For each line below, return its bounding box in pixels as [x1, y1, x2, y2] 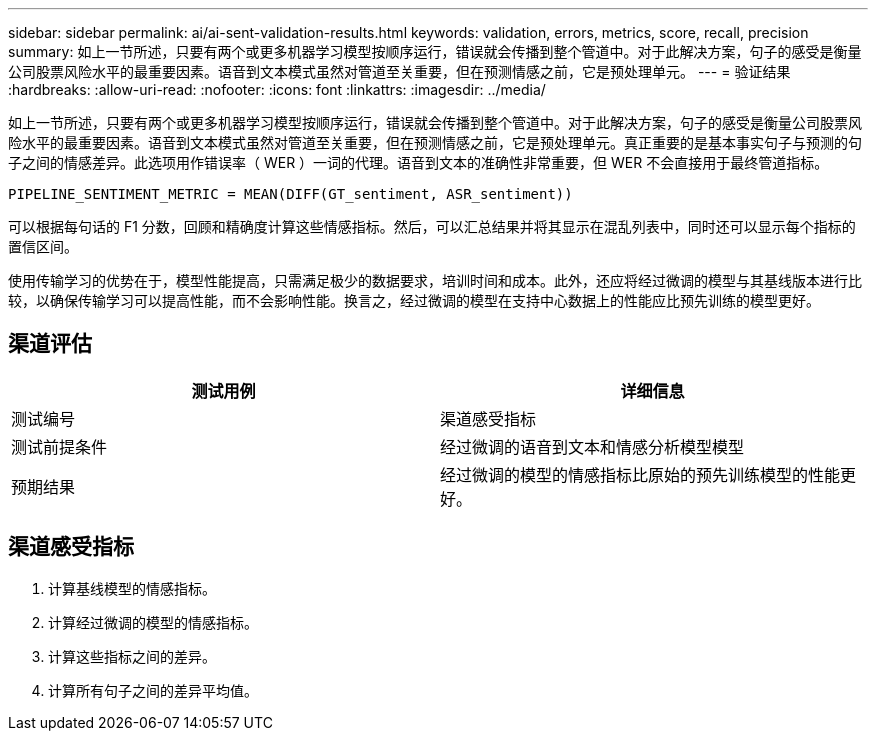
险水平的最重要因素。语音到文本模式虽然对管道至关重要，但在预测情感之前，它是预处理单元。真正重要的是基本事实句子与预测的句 [8, 134, 862, 151]
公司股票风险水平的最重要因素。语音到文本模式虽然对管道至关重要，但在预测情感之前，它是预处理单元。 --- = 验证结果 [8, 63, 791, 80]
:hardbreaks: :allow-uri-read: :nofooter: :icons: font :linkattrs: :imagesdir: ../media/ [8, 81, 546, 98]
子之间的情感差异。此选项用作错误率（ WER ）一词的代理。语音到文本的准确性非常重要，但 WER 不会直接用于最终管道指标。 [8, 154, 829, 171]
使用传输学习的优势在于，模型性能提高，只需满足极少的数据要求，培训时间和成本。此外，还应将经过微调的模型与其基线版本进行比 [8, 272, 862, 289]
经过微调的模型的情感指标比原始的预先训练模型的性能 [440, 464, 841, 485]
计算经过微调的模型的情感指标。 [48, 613, 258, 631]
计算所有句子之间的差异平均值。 [48, 681, 258, 699]
